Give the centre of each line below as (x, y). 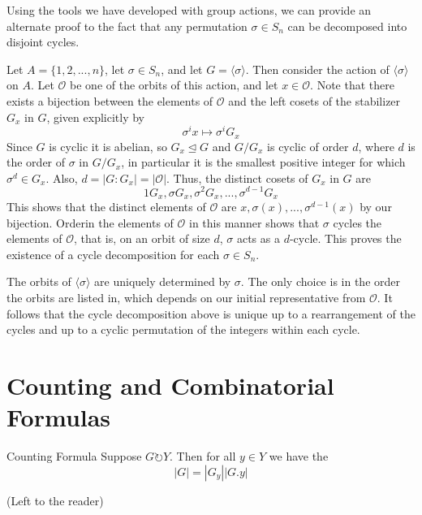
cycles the (357, 222)
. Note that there (352, 85)
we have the (299, 456)
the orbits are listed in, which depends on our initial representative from (186, 297)
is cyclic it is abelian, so (108, 146)
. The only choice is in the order (320, 281)
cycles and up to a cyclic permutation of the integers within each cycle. (183, 329)
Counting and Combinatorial (170, 385)
